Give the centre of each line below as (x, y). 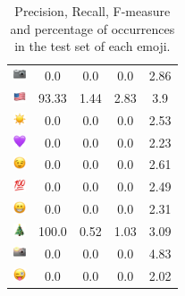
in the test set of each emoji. (92, 46)
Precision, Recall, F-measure (92, 11)
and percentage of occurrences (92, 28)
